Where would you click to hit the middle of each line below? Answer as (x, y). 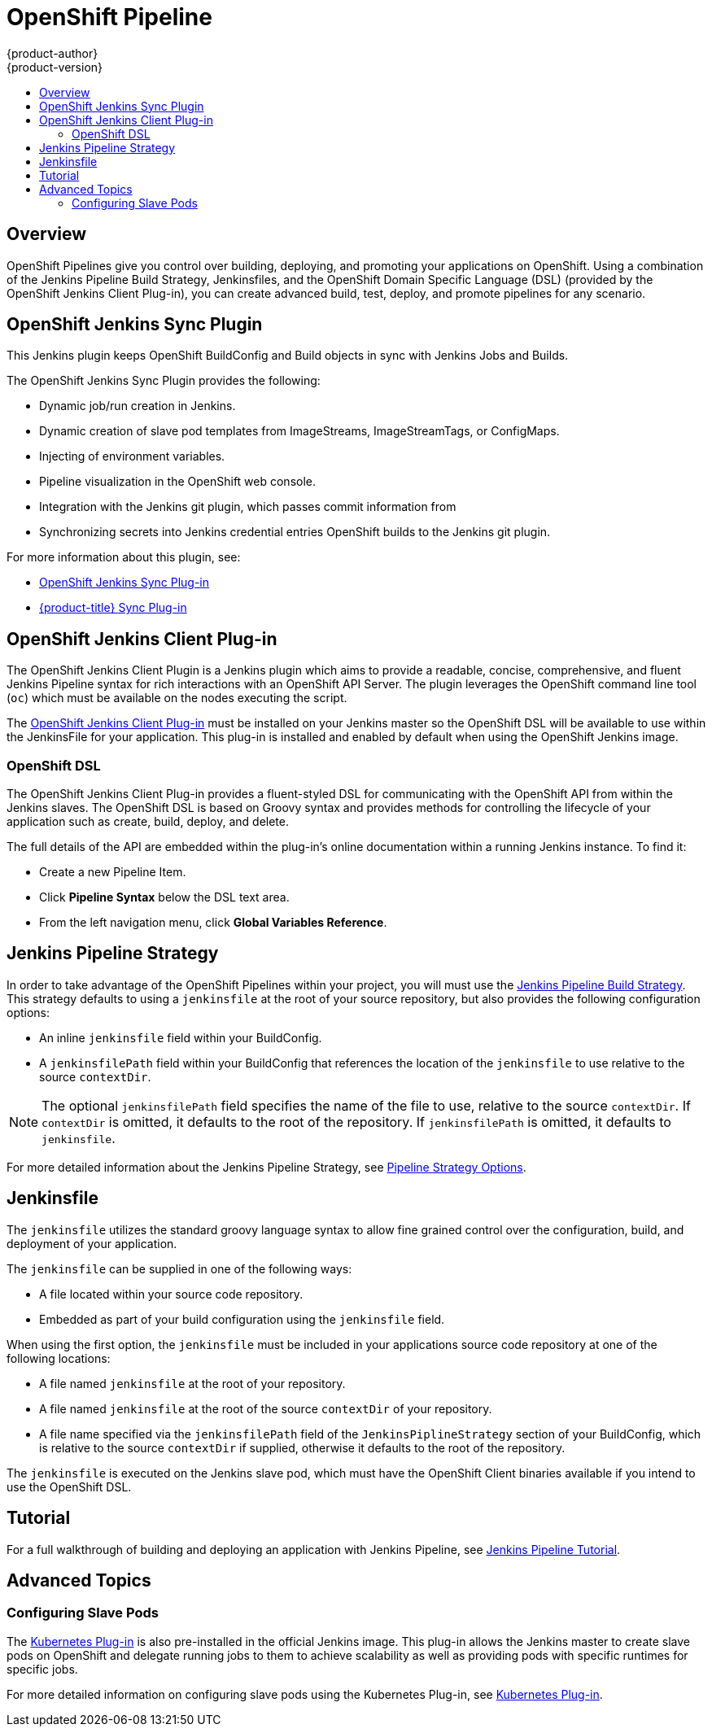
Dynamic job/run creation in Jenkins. (138, 406)
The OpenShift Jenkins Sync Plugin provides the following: (164, 381)
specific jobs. (42, 1669)
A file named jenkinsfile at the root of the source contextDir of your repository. (266, 1408)
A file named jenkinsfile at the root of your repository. (192, 1383)
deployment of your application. (92, 1243)
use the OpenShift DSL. (69, 1486)
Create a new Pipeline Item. (113, 872)
